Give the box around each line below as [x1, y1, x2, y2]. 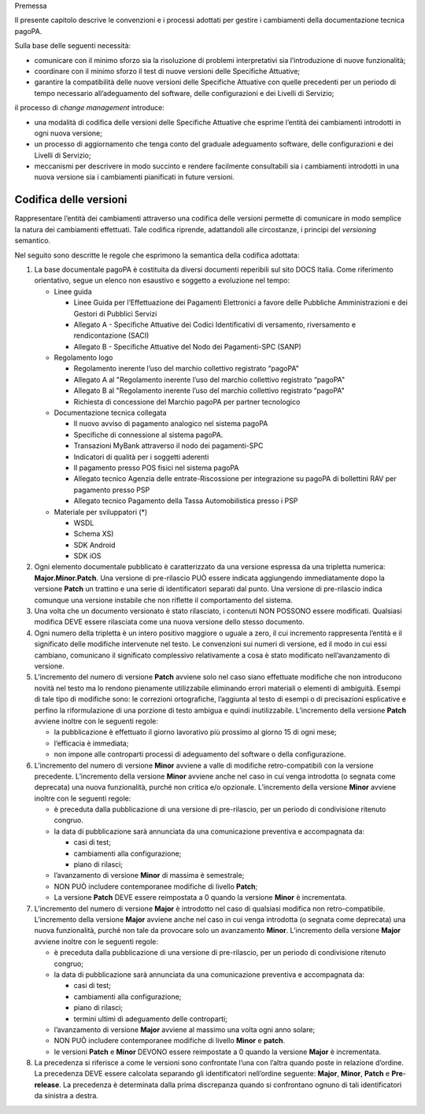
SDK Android [73, 540, 116, 550]
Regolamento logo [54, 353, 113, 362]
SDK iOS [73, 551, 102, 561]
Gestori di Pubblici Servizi [73, 309, 157, 318]
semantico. [14, 236, 51, 246]
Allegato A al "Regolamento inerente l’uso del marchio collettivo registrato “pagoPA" [73, 375, 346, 384]
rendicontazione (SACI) [73, 331, 150, 340]
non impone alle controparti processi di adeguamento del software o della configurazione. [54, 749, 346, 759]
